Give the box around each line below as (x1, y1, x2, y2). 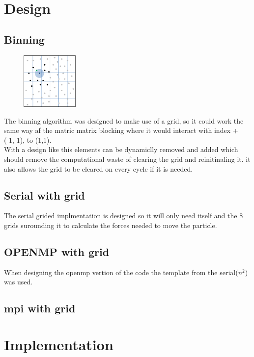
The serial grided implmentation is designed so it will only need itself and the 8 (4, 210, 243, 221)
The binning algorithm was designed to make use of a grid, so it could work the (4, 115, 244, 126)
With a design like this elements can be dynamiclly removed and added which (4, 144, 238, 154)
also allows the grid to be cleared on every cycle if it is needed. (4, 163, 193, 174)
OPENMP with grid (4, 244, 110, 259)
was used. (4, 277, 33, 287)
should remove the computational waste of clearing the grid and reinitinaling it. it (4, 153, 251, 164)
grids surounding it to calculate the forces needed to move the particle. (4, 220, 217, 230)
